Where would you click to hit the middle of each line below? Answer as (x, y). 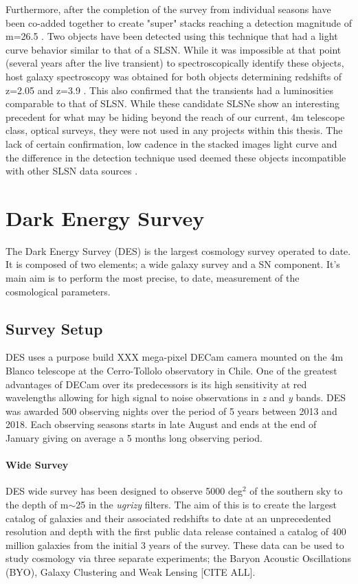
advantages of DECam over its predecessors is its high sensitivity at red (156, 384)
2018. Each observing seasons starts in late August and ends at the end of (161, 424)
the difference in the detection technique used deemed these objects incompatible (176, 157)
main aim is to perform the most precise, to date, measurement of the (153, 278)
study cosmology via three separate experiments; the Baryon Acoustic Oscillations (178, 558)
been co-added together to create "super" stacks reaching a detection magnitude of (179, 22)
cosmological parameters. (58, 291)
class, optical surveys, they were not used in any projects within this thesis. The (174, 130)
